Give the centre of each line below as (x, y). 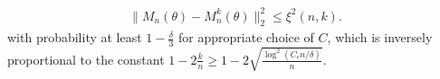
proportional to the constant (86, 59)
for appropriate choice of (246, 37)
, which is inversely (380, 37)
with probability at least (75, 37)
